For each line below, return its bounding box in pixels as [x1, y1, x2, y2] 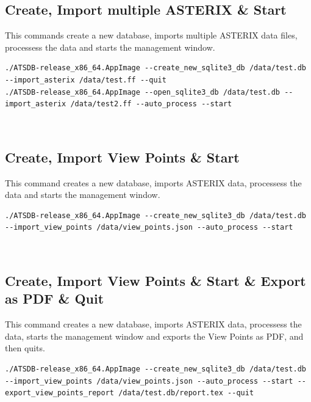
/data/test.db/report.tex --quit [118, 389, 254, 398]
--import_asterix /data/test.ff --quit [5, 75, 166, 84]
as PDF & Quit [5, 289, 104, 308]
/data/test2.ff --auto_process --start [70, 100, 232, 109]
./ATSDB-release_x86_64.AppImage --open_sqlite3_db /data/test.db [5, 87, 281, 97]
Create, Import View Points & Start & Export [5, 271, 306, 290]
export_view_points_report [5, 389, 114, 398]
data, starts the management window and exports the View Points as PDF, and [5, 329, 304, 342]
